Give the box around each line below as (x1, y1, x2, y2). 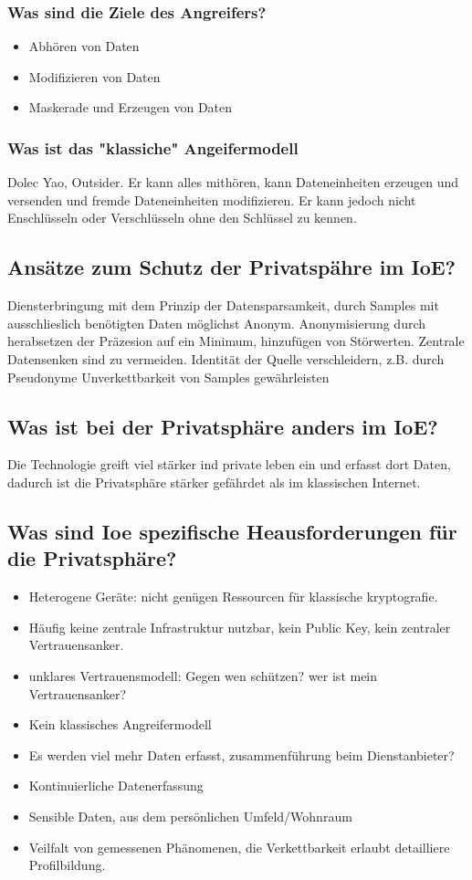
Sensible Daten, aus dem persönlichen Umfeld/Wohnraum (28, 806, 352, 825)
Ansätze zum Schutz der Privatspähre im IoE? (7, 253, 456, 281)
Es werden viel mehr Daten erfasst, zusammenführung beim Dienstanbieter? (28, 745, 455, 764)
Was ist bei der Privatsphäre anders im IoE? (7, 412, 438, 440)
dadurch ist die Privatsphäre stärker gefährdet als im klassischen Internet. (7, 472, 421, 491)
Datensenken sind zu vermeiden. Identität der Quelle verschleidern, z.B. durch (7, 349, 445, 368)
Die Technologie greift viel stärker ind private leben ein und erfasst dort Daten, (7, 455, 451, 474)
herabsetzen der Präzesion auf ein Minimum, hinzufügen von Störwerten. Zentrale (7, 331, 465, 351)
